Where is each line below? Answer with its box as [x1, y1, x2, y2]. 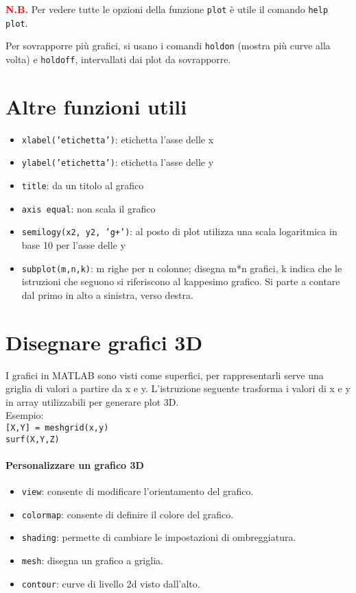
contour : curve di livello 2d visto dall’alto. [21, 576, 200, 590]
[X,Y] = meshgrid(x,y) [5, 422, 109, 433]
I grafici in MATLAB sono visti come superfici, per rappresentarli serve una [5, 367, 324, 382]
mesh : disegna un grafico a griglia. [21, 553, 163, 568]
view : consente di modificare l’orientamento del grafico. [21, 484, 254, 498]
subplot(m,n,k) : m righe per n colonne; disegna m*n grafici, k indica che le [21, 261, 342, 275]
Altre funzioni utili [5, 92, 187, 120]
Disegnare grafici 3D [5, 328, 203, 356]
